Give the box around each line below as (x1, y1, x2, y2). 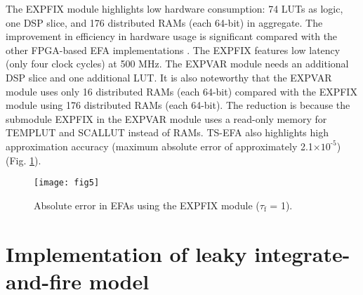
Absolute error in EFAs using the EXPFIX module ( (34, 197, 260, 212)
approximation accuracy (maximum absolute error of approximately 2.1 (6, 138, 313, 153)
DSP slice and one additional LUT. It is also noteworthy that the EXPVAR (6, 70, 332, 84)
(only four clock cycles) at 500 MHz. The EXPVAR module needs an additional (6, 56, 349, 71)
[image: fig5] (34, 178, 100, 188)
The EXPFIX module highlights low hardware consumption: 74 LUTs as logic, (6, 1, 343, 15)
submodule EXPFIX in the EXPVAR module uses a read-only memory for (6, 111, 327, 126)
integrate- (254, 239, 350, 268)
